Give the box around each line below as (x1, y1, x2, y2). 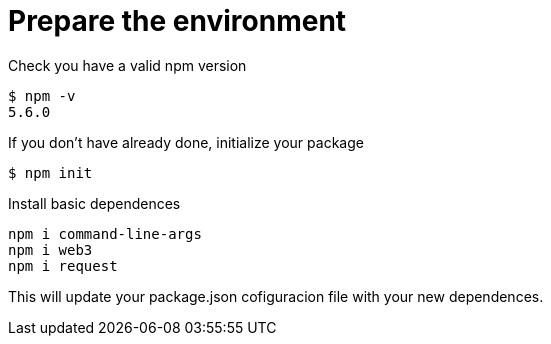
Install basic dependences (8, 194, 181, 212)
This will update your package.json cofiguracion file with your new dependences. (8, 287, 544, 305)
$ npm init (8, 164, 93, 181)
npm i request (8, 257, 118, 274)
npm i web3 (8, 241, 93, 258)
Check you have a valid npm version (8, 56, 247, 74)
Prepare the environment (8, 4, 347, 38)
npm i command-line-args (8, 225, 202, 242)
